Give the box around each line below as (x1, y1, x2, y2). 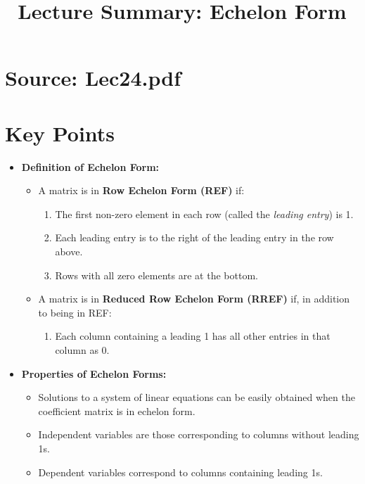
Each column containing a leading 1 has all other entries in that (55, 329, 331, 343)
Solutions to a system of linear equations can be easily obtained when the (38, 390, 355, 405)
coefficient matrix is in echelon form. (38, 403, 196, 418)
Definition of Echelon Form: (21, 159, 160, 174)
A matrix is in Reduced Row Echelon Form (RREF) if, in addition (38, 291, 350, 306)
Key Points (5, 118, 115, 147)
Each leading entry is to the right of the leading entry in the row (55, 230, 334, 245)
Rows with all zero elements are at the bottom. (55, 267, 258, 282)
